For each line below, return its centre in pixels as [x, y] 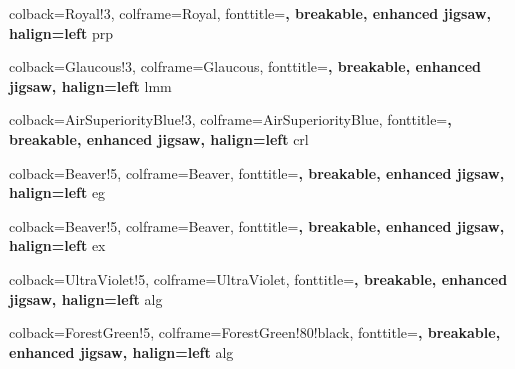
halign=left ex [57, 245]
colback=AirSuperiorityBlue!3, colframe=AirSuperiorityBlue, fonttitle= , [230, 119]
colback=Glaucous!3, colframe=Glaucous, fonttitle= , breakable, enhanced [245, 66]
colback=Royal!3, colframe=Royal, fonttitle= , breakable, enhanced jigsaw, [250, 13]
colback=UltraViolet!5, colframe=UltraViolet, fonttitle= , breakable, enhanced [258, 278]
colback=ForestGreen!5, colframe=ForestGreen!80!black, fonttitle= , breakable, [255, 332]
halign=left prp [61, 32]
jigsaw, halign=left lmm [90, 85]
